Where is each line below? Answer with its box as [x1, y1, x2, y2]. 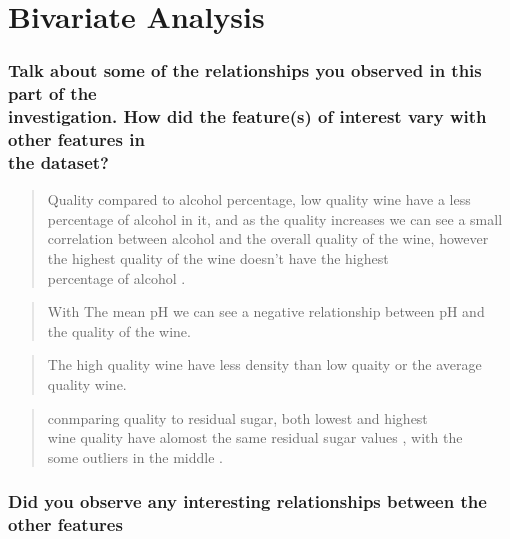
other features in [8, 127, 145, 152]
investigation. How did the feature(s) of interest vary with [8, 104, 487, 129]
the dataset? [8, 149, 109, 174]
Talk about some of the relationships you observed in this [8, 58, 482, 83]
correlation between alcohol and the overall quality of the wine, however [47, 228, 489, 249]
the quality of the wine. [47, 320, 191, 341]
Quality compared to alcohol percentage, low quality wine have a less [47, 189, 471, 210]
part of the [8, 81, 97, 106]
